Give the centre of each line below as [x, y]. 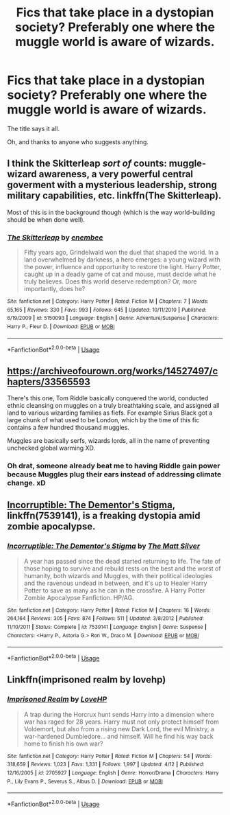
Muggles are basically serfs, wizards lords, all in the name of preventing [108, 441]
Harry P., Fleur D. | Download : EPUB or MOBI [61, 327]
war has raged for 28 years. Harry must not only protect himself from [121, 722]
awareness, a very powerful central [116, 174]
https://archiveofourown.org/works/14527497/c [113, 371]
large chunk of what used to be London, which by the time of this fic [103, 420]
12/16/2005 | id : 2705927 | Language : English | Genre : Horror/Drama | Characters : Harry [113, 773]
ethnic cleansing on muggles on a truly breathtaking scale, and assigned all [113, 406]
